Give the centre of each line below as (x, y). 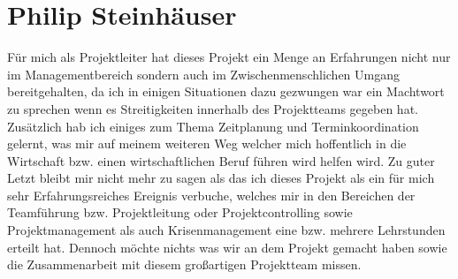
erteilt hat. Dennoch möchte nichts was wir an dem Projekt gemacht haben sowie (227, 247)
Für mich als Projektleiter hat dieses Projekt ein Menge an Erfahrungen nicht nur (229, 57)
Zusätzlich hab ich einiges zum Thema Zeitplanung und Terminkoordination (213, 126)
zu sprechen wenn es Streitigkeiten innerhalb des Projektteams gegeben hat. (213, 108)
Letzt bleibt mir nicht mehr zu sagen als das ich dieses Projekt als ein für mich (221, 178)
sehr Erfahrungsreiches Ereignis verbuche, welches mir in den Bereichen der (211, 195)
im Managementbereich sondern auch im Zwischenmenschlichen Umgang (203, 74)
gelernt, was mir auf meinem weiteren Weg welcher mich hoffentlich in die (207, 143)
